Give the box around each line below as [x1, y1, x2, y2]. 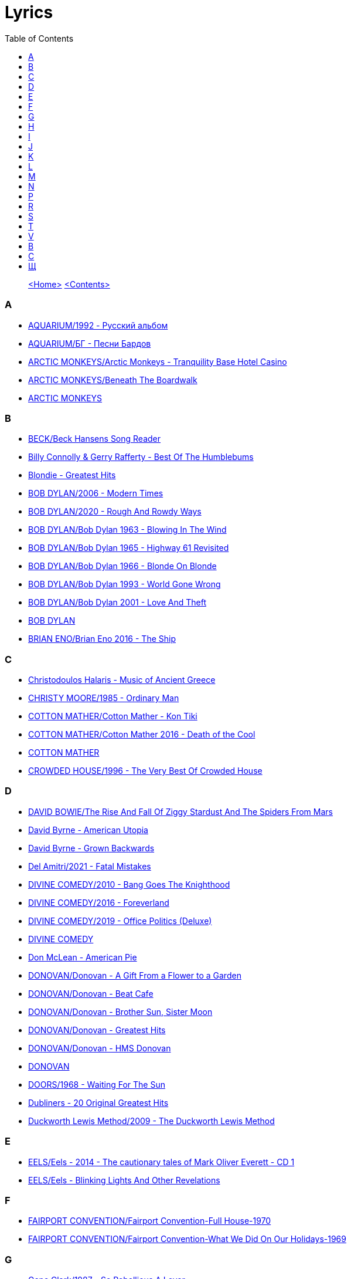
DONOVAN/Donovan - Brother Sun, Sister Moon [28, 1006, 213, 1017]
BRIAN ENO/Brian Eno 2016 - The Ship [28, 634, 176, 644]
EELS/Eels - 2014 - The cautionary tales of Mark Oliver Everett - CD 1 [28, 1156, 295, 1167]
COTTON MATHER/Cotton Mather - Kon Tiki [28, 711, 197, 721]
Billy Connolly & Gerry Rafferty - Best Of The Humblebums [28, 452, 254, 462]
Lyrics [5, 2, 53, 22]
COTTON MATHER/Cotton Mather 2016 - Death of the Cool [28, 729, 255, 739]
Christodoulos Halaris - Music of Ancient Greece [28, 675, 216, 685]
